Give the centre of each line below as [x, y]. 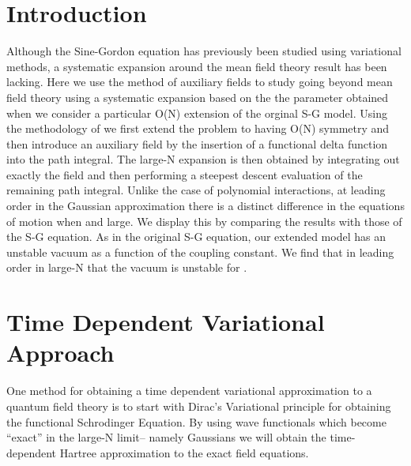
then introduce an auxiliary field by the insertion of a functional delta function [197, 143]
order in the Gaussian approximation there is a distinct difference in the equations [205, 206]
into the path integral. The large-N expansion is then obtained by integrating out [203, 159]
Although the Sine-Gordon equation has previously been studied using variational [204, 51]
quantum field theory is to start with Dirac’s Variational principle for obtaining [199, 406]
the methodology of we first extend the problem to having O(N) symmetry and [198, 128]
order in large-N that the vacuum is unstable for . [127, 267]
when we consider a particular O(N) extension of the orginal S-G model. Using [197, 113]
